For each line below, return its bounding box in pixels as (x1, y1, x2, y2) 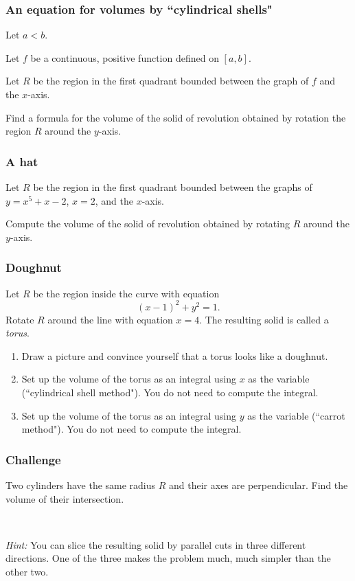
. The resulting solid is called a (199, 312, 329, 326)
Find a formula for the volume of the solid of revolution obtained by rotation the (5, 110, 346, 124)
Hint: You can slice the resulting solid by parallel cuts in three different (5, 537, 306, 551)
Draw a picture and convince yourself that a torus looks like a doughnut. (21, 348, 328, 363)
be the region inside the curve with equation (33, 286, 220, 300)
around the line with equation (47, 312, 173, 326)
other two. (5, 565, 49, 579)
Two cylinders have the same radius (5, 478, 156, 492)
